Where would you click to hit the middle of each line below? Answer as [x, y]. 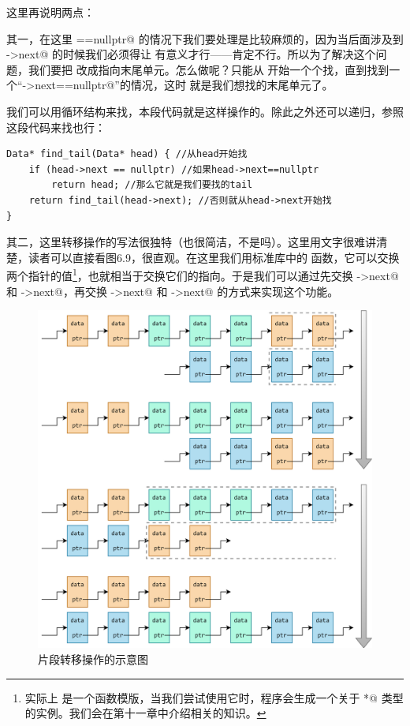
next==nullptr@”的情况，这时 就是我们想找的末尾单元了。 [184, 85]
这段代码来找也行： [56, 127]
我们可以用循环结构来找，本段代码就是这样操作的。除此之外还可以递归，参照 [205, 111]
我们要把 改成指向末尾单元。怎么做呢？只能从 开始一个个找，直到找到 [209, 69]
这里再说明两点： [50, 12]
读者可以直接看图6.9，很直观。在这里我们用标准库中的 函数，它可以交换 [214, 257]
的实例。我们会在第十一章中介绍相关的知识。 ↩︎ [145, 713]
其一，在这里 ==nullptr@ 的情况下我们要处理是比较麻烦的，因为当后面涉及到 [205, 38]
